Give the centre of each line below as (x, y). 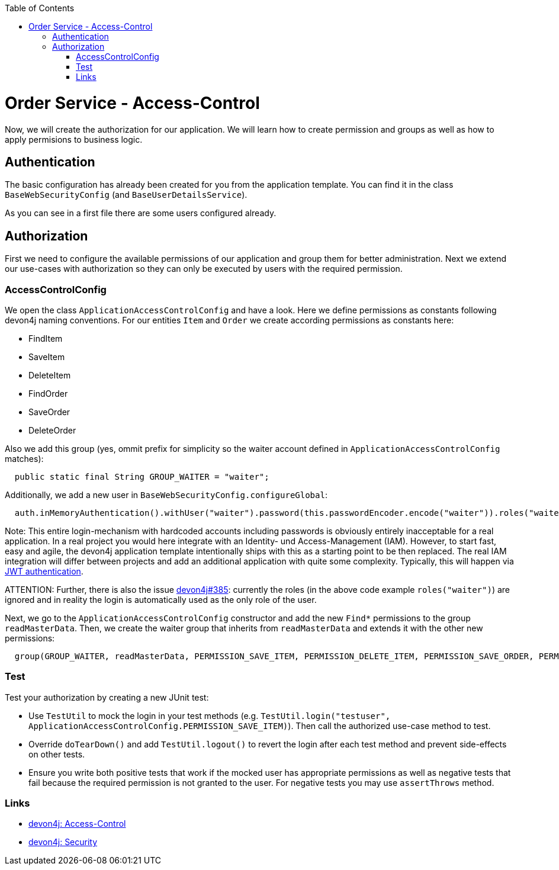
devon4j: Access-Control (77, 824)
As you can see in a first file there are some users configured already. (141, 213)
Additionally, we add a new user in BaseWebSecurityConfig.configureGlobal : (166, 495)
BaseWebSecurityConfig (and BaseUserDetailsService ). (126, 195)
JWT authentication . (44, 571)
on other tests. (57, 754)
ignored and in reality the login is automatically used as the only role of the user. (161, 599)
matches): (24, 458)
